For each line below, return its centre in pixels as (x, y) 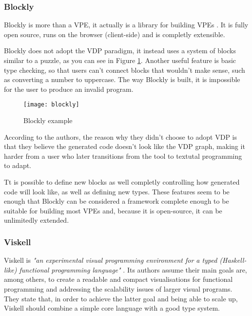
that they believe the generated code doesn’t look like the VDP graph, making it (125, 146)
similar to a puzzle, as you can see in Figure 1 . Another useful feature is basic (120, 60)
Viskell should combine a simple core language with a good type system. (112, 308)
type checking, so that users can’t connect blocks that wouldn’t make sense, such (125, 70)
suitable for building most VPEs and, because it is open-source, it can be (113, 210)
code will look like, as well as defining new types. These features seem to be (117, 191)
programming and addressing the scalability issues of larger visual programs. (118, 288)
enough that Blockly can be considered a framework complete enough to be (116, 201)
